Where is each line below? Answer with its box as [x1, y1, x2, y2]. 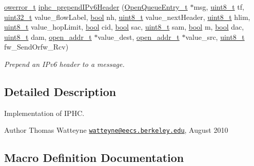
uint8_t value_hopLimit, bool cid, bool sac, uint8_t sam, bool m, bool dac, [4, 21, 244, 32]
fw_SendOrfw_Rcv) [4, 41, 69, 52]
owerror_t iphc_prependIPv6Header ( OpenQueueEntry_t [4, 2, 188, 12]
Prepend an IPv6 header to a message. [4, 58, 125, 69]
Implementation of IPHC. [4, 107, 85, 118]
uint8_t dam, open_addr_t [4, 31, 92, 42]
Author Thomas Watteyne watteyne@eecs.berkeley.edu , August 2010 [4, 125, 228, 135]
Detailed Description [4, 83, 116, 99]
